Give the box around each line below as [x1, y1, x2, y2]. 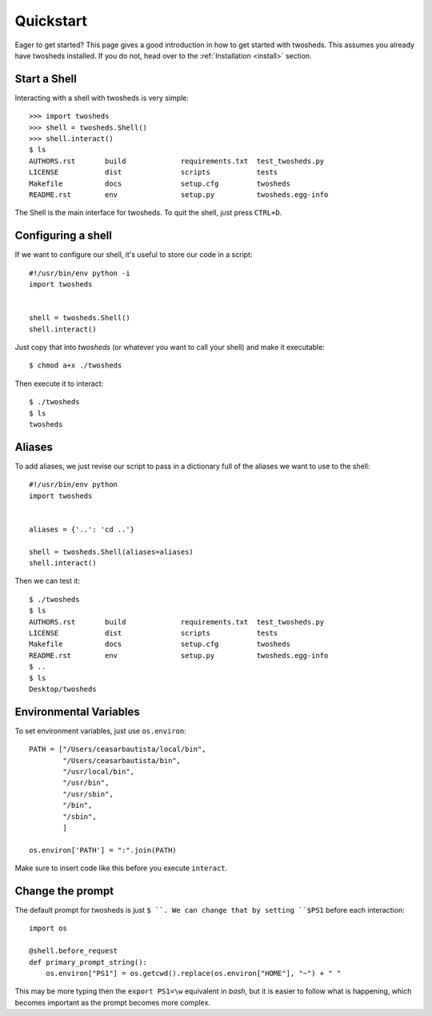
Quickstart [14, 12, 88, 30]
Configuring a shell [14, 229, 112, 243]
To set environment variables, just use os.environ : [14, 725, 187, 736]
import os [29, 924, 67, 933]
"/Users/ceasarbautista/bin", [62, 756, 182, 765]
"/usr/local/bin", [62, 767, 135, 776]
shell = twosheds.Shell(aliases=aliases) [29, 547, 194, 556]
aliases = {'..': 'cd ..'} [29, 524, 135, 534]
